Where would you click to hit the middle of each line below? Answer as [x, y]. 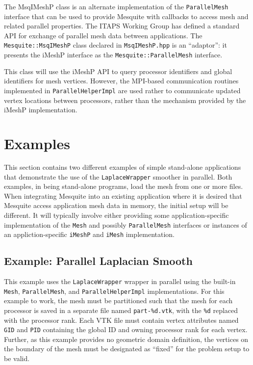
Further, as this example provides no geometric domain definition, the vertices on [126, 339]
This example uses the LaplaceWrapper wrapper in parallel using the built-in [120, 281]
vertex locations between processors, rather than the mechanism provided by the [125, 100]
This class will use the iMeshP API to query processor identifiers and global [118, 71]
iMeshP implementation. [41, 110]
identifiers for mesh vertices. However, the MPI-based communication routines [121, 81]
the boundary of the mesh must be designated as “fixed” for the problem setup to [127, 349]
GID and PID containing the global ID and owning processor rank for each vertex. [126, 329]
